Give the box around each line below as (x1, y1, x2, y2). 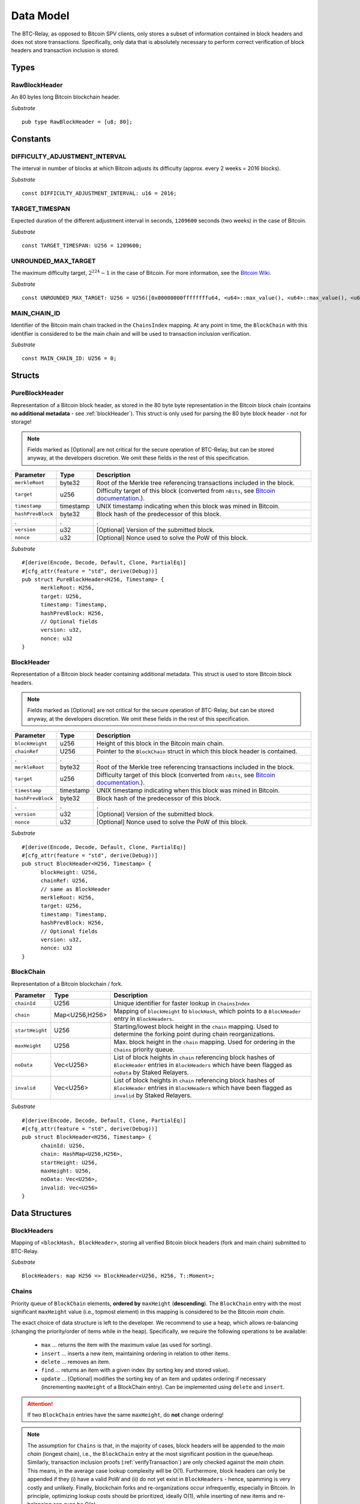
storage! (11, 418, 32, 425)
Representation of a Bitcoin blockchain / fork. (11, 980, 123, 987)
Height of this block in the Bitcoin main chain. (96, 739, 224, 748)
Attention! (27, 1400, 53, 1407)
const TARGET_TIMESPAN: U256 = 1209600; (22, 242, 142, 249)
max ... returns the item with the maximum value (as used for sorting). (41, 1342, 212, 1349)
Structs (11, 371, 40, 381)
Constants (11, 134, 51, 144)
